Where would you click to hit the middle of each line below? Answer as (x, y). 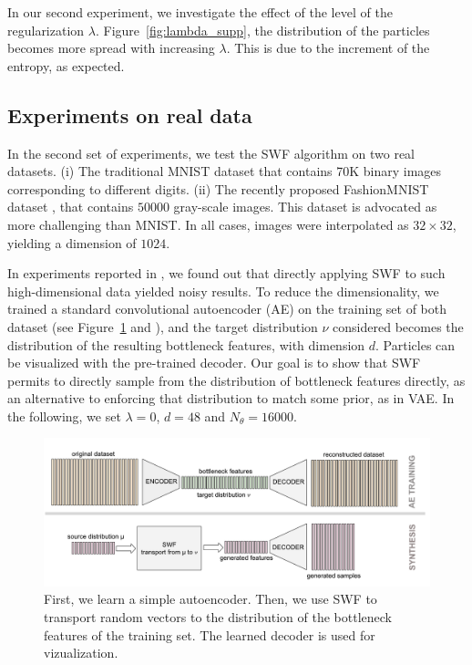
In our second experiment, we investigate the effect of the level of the (200, 12)
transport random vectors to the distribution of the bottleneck (218, 616)
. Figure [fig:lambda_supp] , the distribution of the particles (262, 30)
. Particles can (416, 344)
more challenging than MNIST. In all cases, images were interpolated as (208, 224)
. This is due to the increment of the (328, 48)
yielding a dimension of (72, 242)
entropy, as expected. (66, 65)
